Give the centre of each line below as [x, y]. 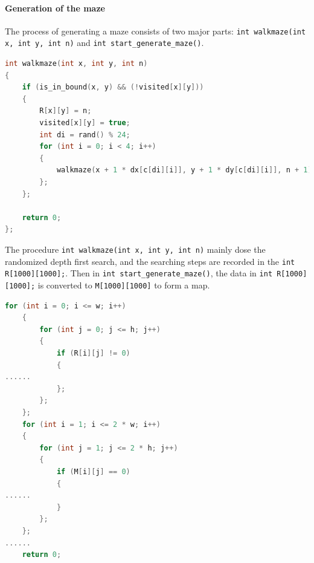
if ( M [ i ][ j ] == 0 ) [93, 471]
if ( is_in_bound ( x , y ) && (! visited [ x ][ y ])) [113, 87]
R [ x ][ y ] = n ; [66, 111]
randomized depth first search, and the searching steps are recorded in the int [150, 261]
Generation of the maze [55, 8]
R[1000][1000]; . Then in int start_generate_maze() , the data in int [139, 273]
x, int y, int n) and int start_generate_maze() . [104, 43]
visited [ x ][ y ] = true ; [85, 123]
